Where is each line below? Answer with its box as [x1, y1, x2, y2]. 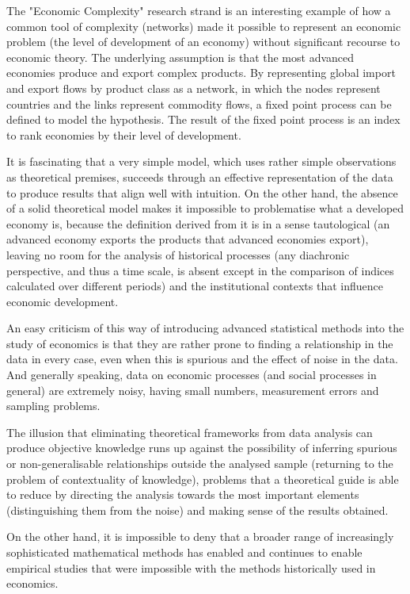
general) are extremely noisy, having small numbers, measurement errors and [6, 381, 379, 398]
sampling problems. [6, 397, 101, 414]
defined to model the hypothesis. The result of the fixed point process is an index [6, 111, 401, 128]
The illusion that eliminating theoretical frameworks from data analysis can [6, 423, 373, 440]
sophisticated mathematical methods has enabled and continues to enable [6, 544, 363, 560]
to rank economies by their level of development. [6, 126, 241, 143]
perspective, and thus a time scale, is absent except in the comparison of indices [6, 262, 394, 278]
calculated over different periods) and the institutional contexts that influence [6, 278, 383, 294]
